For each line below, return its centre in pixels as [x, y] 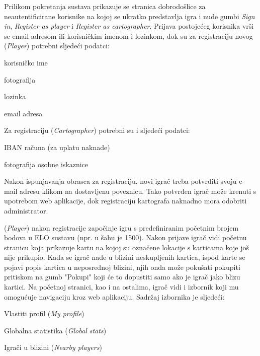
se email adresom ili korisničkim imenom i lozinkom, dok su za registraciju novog [128, 35]
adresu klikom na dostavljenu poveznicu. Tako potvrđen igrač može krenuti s [138, 191]
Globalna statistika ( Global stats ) [55, 330]
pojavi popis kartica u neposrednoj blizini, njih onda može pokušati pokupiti [122, 267]
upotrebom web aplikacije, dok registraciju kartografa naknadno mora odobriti [125, 201]
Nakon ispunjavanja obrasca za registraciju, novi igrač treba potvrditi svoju [120, 181]
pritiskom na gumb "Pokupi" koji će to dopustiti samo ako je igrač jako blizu [122, 277]
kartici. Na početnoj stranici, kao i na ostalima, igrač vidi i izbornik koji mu [121, 287]
